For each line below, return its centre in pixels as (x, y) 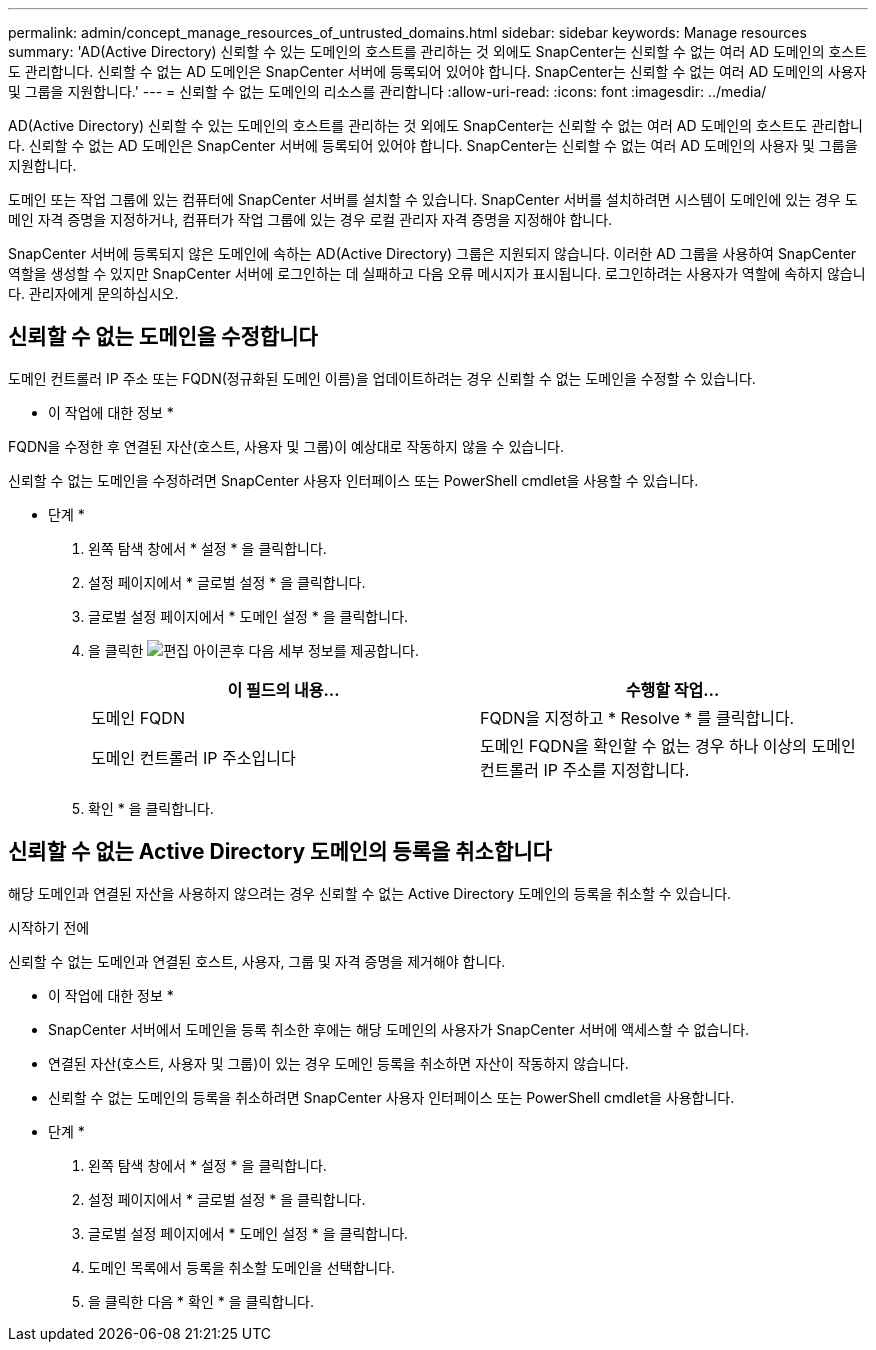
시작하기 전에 (49, 927)
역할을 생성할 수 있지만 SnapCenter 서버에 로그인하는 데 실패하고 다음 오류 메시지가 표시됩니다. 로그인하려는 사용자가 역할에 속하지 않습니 (437, 273)
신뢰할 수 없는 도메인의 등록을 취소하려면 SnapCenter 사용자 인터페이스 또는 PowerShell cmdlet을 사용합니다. (391, 1097)
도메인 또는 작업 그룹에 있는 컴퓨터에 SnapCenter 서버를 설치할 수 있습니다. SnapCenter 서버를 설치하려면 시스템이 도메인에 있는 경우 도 (433, 199)
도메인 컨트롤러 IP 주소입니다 (193, 757)
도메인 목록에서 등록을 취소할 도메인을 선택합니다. (242, 1267)
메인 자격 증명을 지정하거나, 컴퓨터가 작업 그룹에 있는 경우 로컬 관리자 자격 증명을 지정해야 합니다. (310, 219)
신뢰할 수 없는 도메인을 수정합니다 (163, 337)
